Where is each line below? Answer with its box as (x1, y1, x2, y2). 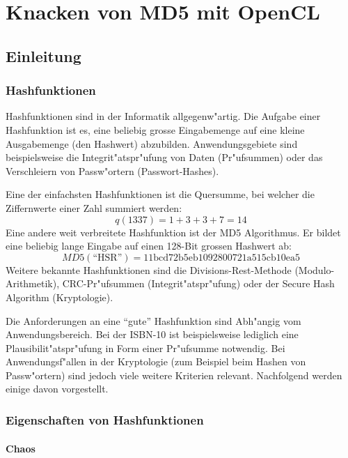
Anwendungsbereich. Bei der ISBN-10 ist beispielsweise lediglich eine (6, 327, 299, 342)
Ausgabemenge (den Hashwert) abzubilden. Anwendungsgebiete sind (6, 136, 298, 151)
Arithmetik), (6, 276, 60, 291)
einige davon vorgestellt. (6, 381, 109, 396)
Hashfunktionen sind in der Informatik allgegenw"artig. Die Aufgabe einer (6, 109, 321, 123)
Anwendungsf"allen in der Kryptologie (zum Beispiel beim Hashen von (6, 354, 306, 369)
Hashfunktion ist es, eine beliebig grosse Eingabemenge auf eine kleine (6, 122, 305, 137)
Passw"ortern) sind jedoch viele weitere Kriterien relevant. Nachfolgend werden (6, 367, 342, 382)
